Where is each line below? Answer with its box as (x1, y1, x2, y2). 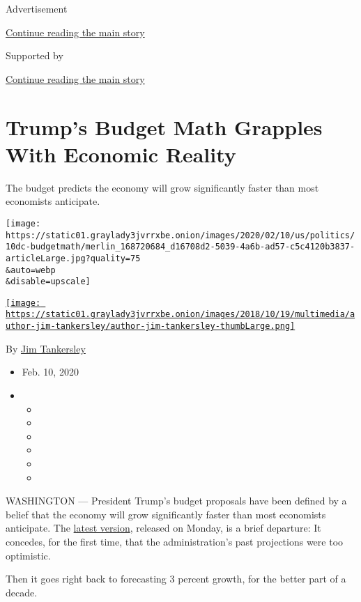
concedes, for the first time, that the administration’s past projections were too (6, 534, 344, 548)
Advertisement (6, 1, 68, 15)
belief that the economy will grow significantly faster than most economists (6, 507, 326, 521)
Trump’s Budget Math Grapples (6, 112, 323, 141)
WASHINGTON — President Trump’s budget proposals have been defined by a (6, 493, 347, 508)
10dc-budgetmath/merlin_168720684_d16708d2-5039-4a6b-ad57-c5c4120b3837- (6, 242, 355, 252)
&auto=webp (6, 265, 56, 275)
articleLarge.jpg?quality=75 (6, 253, 141, 263)
